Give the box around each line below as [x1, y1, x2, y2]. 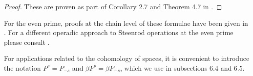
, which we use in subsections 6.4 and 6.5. [120, 62, 245, 73]
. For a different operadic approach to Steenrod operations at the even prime [4, 27, 233, 38]
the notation [4, 62, 41, 73]
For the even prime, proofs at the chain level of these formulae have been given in [4, 18, 248, 28]
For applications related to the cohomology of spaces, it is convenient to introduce [4, 53, 250, 63]
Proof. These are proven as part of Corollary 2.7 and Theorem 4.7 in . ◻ [4, 1, 222, 11]
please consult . [4, 37, 50, 47]
